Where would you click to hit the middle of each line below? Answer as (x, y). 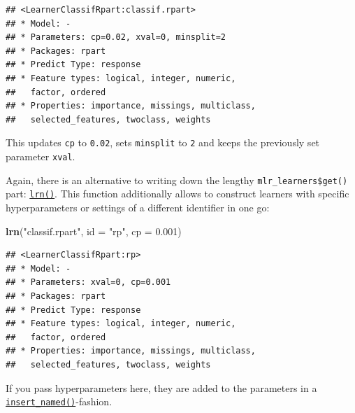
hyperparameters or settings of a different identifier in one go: (138, 207)
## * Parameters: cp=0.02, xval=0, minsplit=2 (116, 37)
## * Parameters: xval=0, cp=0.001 (88, 282)
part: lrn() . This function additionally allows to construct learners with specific (177, 194)
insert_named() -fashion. (59, 401)
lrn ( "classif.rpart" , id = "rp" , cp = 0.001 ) (94, 231)
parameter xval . (41, 156)
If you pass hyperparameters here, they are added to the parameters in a (161, 387)
